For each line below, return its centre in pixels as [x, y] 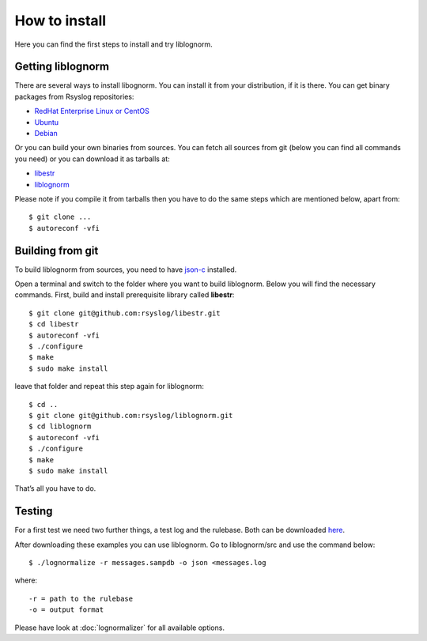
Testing [34, 511]
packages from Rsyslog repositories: [74, 96]
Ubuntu [47, 122]
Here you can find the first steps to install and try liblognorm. [113, 44]
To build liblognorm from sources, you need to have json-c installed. [126, 270]
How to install [60, 21]
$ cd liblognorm [60, 426]
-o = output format [66, 610]
